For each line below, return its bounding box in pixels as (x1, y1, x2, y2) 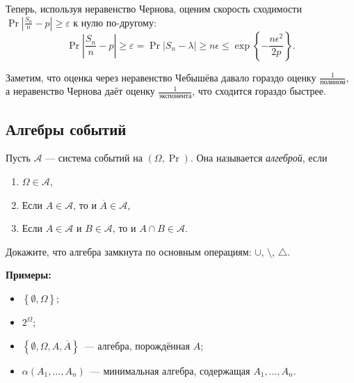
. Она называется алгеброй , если (190, 150, 328, 165)
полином (320, 79, 346, 86)
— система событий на (45, 150, 143, 165)
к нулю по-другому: (73, 15, 156, 29)
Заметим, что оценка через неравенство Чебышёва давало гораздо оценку (6, 70, 316, 84)
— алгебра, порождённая (84, 338, 191, 352)
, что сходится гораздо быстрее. (192, 84, 326, 98)
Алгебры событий (6, 118, 127, 139)
